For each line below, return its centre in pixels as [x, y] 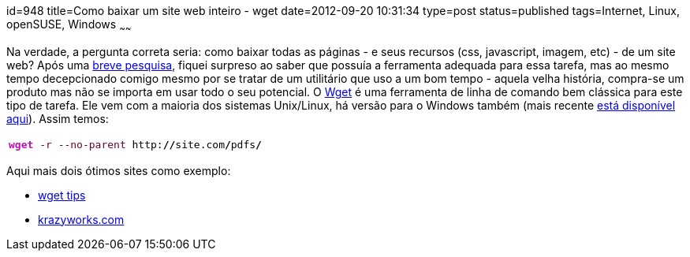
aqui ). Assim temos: [58, 118]
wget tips [62, 195]
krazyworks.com [81, 219]
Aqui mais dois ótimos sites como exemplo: [119, 170]
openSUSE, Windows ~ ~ [69, 26]
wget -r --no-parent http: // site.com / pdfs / [135, 144]
